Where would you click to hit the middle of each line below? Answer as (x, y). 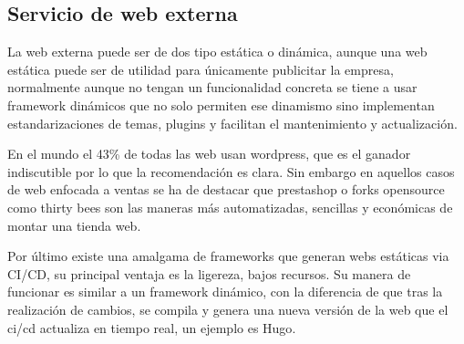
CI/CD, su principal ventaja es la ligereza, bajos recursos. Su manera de (209, 273)
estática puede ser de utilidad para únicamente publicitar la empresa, (201, 69)
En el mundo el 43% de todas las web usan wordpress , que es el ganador (209, 154)
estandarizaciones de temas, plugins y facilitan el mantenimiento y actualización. (232, 123)
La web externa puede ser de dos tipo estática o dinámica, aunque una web (217, 52)
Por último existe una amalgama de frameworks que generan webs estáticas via (228, 256)
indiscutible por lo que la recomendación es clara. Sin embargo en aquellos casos (231, 171)
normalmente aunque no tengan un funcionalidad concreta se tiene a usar (212, 87)
